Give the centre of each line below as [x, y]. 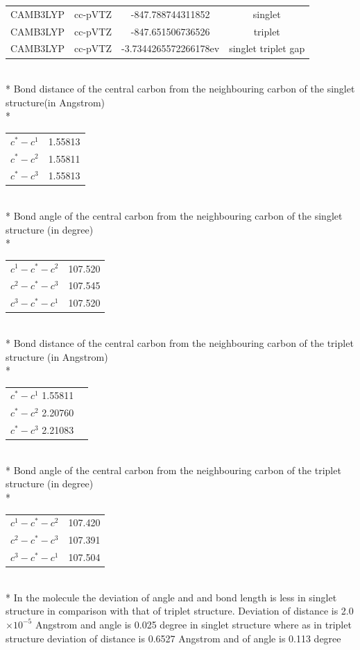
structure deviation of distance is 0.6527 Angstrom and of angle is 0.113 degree [173, 638]
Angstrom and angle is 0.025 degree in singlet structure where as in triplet [193, 624]
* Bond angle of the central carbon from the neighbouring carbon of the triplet [173, 470]
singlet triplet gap [267, 48]
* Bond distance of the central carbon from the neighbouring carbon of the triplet [180, 342]
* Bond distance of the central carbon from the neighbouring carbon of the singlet [180, 89]
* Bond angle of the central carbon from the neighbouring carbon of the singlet [174, 216]
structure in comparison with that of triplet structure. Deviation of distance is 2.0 [180, 611]
